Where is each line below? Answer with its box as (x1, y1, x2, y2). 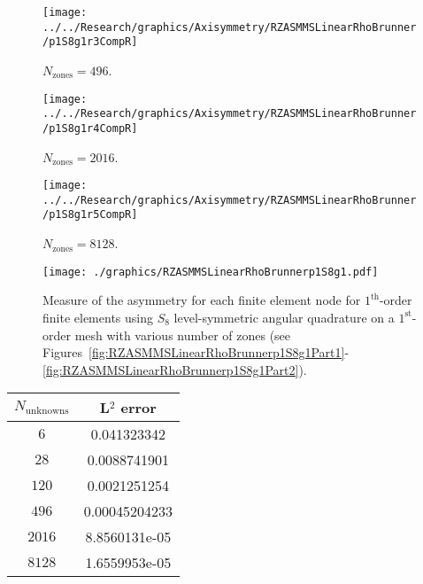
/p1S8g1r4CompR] (42, 121, 138, 135)
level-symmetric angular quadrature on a (173, 308, 395, 326)
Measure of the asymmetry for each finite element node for (42, 291, 361, 309)
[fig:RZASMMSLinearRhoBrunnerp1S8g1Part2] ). (42, 360, 307, 378)
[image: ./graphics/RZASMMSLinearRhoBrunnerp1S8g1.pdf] (42, 265, 379, 278)
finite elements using (42, 308, 153, 326)
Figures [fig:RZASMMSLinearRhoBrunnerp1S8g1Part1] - (42, 343, 350, 362)
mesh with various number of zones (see (74, 325, 291, 344)
